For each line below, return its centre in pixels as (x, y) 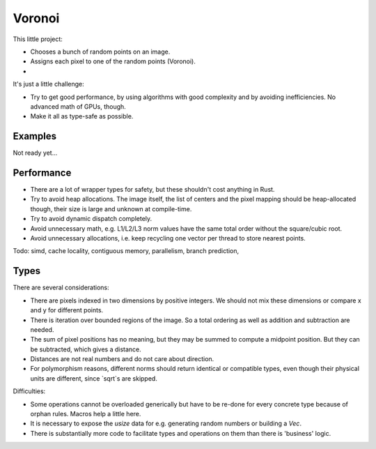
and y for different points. (67, 310)
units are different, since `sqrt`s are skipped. (94, 378)
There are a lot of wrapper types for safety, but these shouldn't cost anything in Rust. (152, 190)
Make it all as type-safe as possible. (82, 116)
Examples (35, 136)
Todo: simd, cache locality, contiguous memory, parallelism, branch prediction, (126, 251)
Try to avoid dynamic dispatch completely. (91, 219)
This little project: (38, 39)
